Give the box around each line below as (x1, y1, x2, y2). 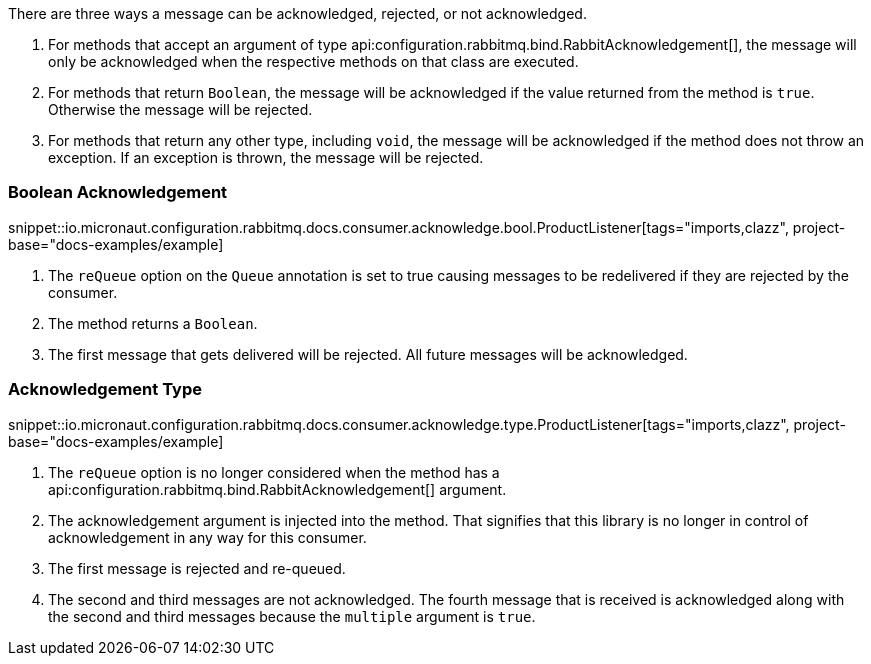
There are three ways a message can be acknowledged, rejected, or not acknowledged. (8, 5, 587, 22)
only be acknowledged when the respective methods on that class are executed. (48, 53, 579, 70)
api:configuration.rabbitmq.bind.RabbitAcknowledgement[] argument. (48, 480, 507, 498)
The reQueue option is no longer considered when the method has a (48, 463, 500, 481)
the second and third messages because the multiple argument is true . (48, 607, 536, 625)
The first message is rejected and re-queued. (48, 559, 346, 577)
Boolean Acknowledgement (8, 182, 228, 203)
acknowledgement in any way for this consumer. (48, 528, 367, 546)
